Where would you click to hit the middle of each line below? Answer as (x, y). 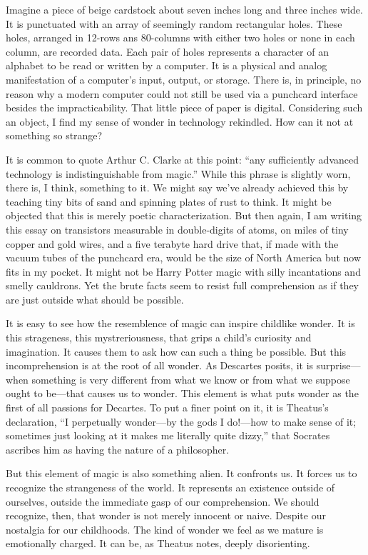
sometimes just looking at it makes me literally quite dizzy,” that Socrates (168, 435)
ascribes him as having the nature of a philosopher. (118, 449)
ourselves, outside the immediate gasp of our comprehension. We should (163, 501)
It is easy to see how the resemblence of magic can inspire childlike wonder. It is (180, 323)
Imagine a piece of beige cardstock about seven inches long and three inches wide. (184, 9)
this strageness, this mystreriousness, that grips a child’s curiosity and (159, 337)
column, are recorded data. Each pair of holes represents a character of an (167, 51)
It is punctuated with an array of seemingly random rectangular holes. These (174, 23)
